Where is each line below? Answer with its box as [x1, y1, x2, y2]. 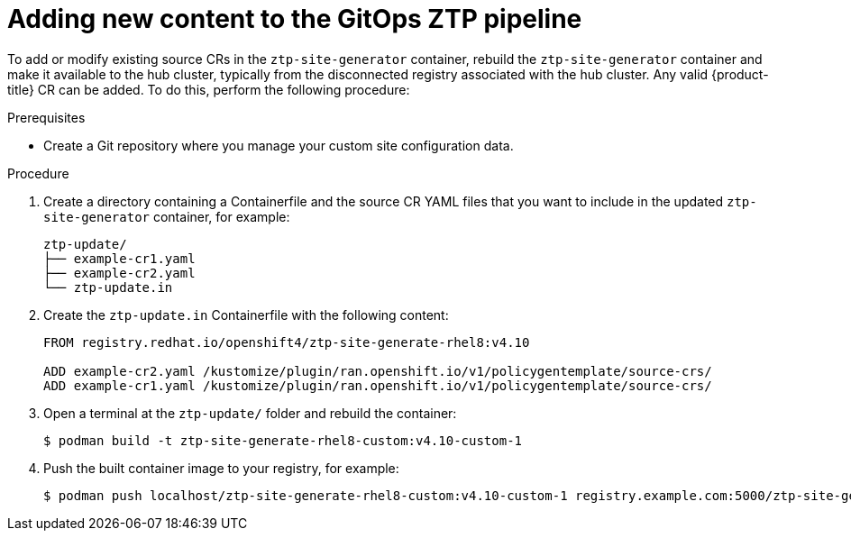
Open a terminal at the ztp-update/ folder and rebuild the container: [43, 405, 457, 421]
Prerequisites [7, 109, 86, 125]
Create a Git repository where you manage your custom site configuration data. [43, 137, 514, 153]
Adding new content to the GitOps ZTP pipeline [7, 4, 582, 34]
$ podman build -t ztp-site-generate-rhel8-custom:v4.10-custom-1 [43, 433, 523, 448]
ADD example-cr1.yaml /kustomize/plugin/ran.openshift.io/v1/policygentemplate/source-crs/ [43, 378, 712, 393]
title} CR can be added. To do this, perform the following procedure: [7, 81, 410, 97]
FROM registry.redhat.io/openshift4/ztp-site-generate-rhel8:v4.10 [43, 334, 530, 350]
